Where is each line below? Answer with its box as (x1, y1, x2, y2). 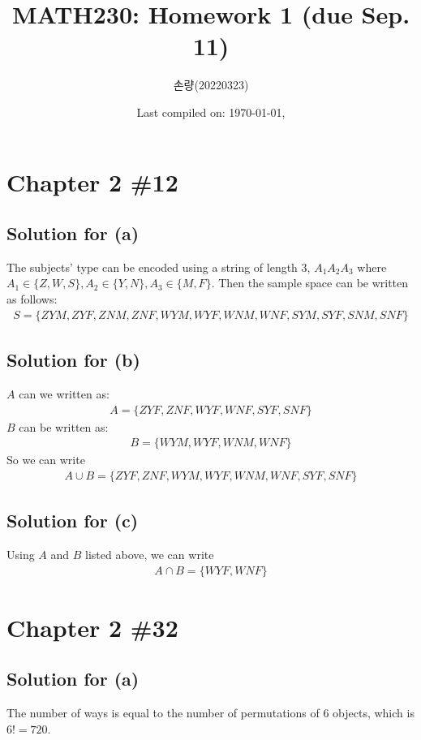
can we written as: (19, 385, 110, 402)
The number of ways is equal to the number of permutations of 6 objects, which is (6, 704, 415, 721)
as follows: (6, 290, 58, 308)
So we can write (6, 451, 85, 468)
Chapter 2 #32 (6, 610, 178, 643)
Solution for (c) (6, 508, 139, 533)
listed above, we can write (85, 545, 214, 562)
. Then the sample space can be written (211, 274, 409, 291)
